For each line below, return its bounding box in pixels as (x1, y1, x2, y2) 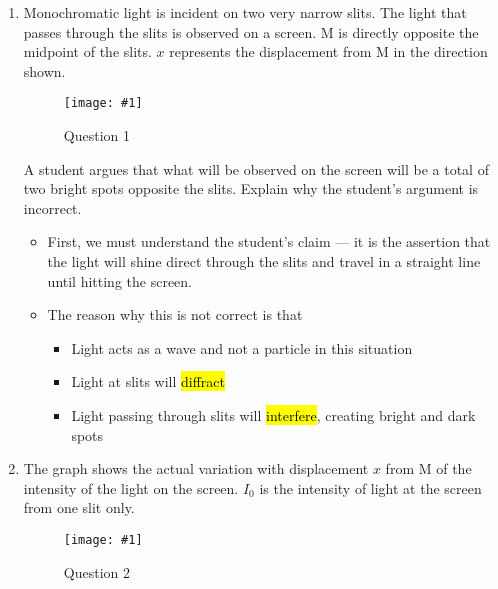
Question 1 (63, 125, 130, 146)
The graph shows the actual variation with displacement (23, 458, 369, 479)
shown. (23, 60, 66, 81)
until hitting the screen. (47, 270, 193, 291)
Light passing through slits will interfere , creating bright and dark (71, 404, 476, 425)
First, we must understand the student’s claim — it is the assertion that (47, 231, 491, 252)
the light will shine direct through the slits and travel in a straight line (47, 251, 481, 271)
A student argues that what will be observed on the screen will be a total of (23, 158, 489, 179)
